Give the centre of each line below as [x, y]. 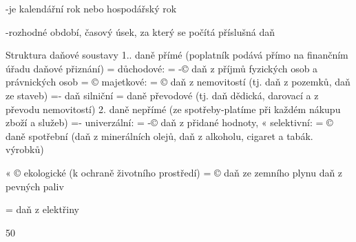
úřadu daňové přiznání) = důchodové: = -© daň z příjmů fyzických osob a [162, 68]
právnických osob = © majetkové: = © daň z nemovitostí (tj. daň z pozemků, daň [178, 82]
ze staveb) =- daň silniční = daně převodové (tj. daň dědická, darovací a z [162, 95]
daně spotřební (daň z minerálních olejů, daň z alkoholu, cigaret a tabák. [159, 135]
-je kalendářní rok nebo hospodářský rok [91, 8]
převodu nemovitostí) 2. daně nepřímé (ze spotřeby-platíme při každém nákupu [173, 109]
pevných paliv [35, 186]
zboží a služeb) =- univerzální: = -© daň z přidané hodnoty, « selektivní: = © [169, 122]
